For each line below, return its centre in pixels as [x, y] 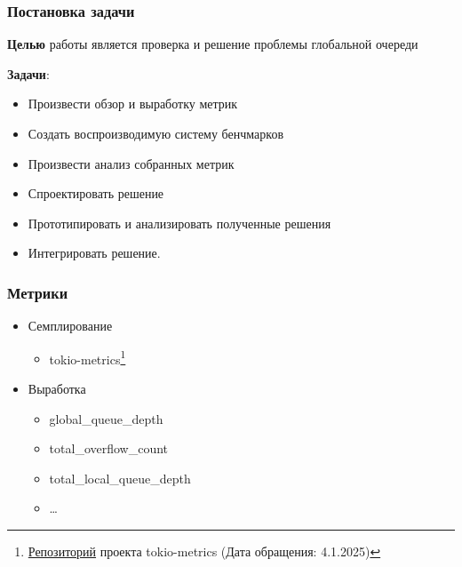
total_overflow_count [109, 448]
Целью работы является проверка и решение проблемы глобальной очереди [213, 44]
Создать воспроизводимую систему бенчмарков [155, 133]
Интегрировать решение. [94, 253]
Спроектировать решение [96, 193]
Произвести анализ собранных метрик [131, 163]
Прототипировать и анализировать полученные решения [179, 223]
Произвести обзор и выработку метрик [133, 104]
